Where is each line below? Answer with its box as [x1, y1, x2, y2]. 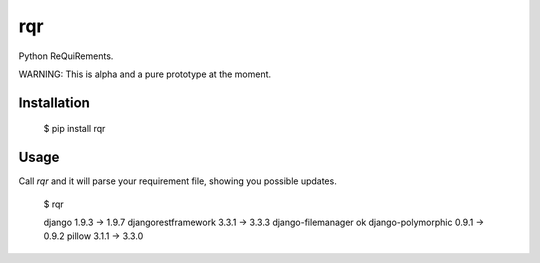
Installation [18, 94, 90, 111]
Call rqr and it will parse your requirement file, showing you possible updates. [18, 175, 337, 187]
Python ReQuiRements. [18, 50, 114, 62]
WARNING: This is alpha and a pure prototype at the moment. [18, 68, 272, 80]
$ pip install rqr [43, 123, 106, 135]
